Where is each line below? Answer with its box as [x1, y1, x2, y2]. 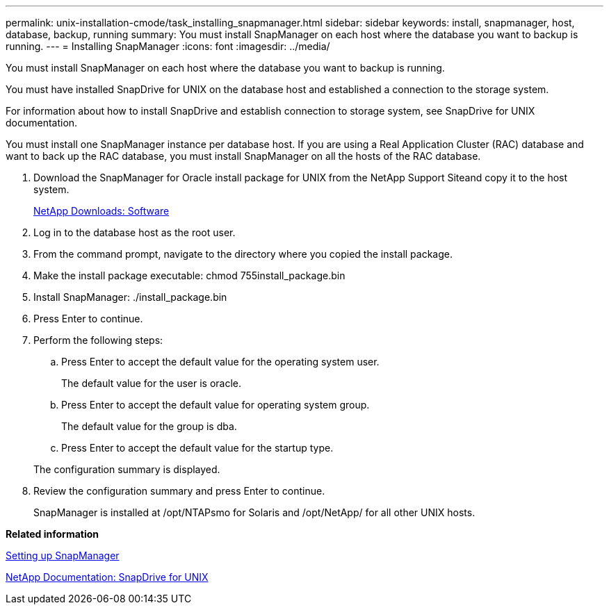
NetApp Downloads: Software [33, 205, 170, 217]
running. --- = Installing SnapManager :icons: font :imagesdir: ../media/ [6, 40, 330, 52]
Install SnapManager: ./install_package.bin [33, 291, 227, 303]
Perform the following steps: [33, 334, 163, 346]
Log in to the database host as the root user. [33, 226, 236, 238]
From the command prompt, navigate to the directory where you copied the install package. [33, 248, 453, 260]
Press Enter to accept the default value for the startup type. [61, 442, 334, 454]
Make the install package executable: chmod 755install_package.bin [33, 270, 346, 281]
